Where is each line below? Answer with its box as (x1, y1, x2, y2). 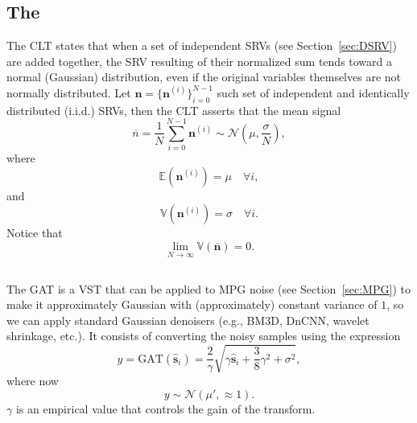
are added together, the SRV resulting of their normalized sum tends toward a (6, 52, 393, 69)
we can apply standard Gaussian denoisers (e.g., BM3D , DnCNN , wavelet (6, 311, 370, 328)
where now (6, 372, 59, 389)
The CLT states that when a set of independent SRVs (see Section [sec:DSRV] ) (6, 37, 398, 53)
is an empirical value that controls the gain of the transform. (15, 400, 316, 417)
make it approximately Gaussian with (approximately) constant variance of (6, 296, 378, 313)
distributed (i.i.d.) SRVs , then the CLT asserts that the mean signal (6, 101, 341, 118)
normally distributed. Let (6, 84, 131, 101)
